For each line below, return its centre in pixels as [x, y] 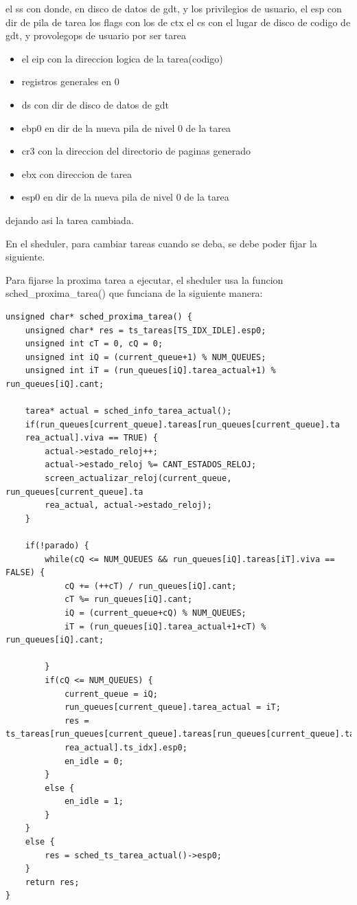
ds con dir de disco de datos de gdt [95, 104]
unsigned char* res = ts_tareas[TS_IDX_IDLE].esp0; [146, 330]
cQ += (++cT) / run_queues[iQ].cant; [150, 586]
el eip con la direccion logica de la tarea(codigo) [122, 58]
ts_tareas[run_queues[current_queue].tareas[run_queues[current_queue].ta [180, 734]
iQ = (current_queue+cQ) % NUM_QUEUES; [155, 613]
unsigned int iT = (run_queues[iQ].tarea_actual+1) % [150, 371]
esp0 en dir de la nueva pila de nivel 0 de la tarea [125, 197]
